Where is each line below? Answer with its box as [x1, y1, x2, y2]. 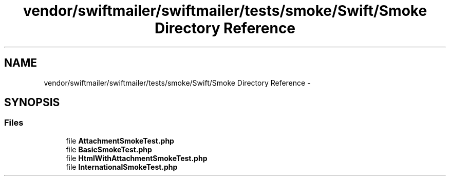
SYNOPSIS [4, 96, 60, 109]
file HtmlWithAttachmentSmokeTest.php [66, 153, 208, 163]
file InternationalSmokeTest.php [66, 162, 178, 171]
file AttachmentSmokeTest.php [66, 136, 174, 145]
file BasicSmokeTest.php [66, 145, 152, 154]
